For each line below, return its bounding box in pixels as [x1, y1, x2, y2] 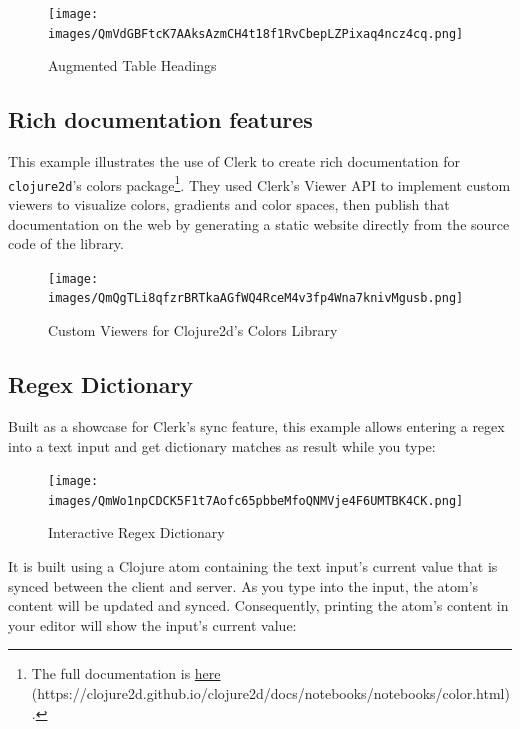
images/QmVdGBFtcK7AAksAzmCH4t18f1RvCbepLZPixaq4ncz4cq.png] [48, 26, 464, 41]
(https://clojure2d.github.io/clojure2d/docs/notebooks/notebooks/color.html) [31, 682, 510, 703]
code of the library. [8, 233, 124, 254]
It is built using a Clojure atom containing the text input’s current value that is [8, 556, 498, 576]
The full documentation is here [31, 663, 221, 684]
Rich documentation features [8, 104, 313, 135]
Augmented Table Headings [48, 55, 217, 76]
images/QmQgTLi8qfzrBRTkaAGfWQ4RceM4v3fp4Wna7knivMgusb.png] [48, 291, 464, 306]
